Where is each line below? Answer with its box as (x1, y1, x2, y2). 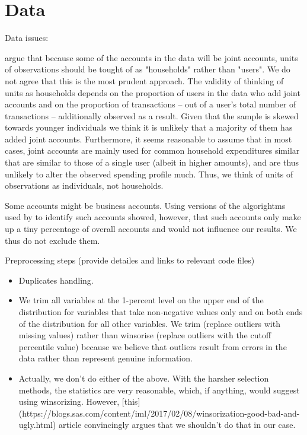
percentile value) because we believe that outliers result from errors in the (18, 340, 287, 353)
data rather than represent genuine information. (18, 352, 193, 364)
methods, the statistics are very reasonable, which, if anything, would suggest (18, 383, 300, 396)
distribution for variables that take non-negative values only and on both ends (18, 306, 303, 317)
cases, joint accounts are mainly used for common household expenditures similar (5, 144, 300, 157)
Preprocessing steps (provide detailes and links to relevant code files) (5, 254, 255, 266)
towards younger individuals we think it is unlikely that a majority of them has (5, 121, 293, 134)
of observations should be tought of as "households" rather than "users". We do (5, 63, 290, 75)
